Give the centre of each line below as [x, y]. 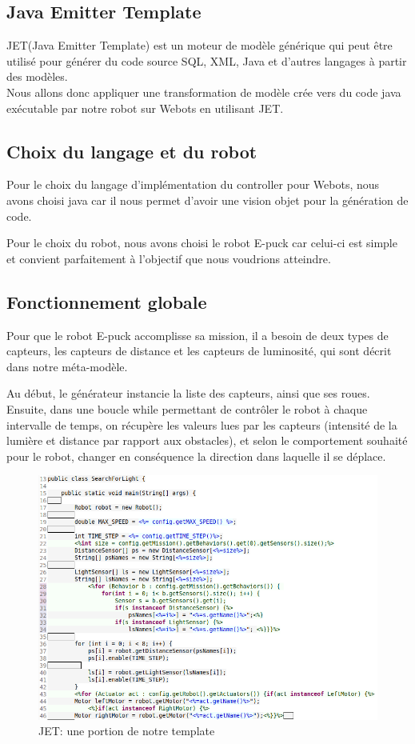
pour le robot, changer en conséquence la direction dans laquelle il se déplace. [196, 456]
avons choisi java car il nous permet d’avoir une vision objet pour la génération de [207, 200]
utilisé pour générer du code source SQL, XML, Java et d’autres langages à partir [207, 60]
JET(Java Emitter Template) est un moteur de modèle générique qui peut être [200, 45]
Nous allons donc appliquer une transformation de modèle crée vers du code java [204, 92]
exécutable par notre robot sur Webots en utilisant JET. [145, 108]
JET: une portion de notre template [127, 731]
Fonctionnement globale [107, 301]
